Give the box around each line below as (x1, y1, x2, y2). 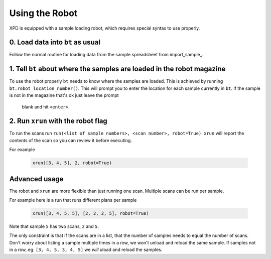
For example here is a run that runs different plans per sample (9, 197, 137, 203)
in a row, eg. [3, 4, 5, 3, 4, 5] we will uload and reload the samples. (9, 246, 163, 253)
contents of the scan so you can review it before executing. (9, 137, 132, 143)
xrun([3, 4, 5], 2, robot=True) (32, 160, 112, 166)
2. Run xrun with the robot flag (9, 117, 107, 125)
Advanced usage (9, 175, 64, 183)
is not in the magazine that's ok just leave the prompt (9, 92, 119, 98)
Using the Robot (9, 8, 78, 19)
